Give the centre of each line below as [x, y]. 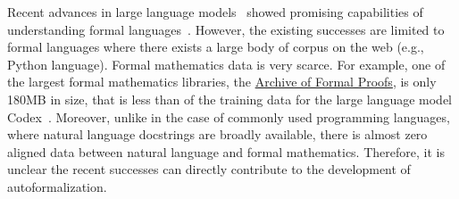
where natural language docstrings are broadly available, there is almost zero [217, 134]
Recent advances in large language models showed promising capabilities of [215, 12]
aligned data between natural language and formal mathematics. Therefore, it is [226, 151]
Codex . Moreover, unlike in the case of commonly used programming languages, [229, 116]
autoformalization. [57, 186]
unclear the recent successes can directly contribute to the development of [209, 169]
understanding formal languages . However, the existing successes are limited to [226, 29]
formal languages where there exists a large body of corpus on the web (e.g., [216, 47]
